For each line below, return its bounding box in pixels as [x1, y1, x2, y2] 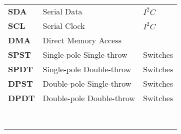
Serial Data [42, 5, 82, 17]
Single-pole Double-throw [42, 63, 131, 75]
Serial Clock [42, 20, 85, 31]
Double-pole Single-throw [42, 78, 131, 89]
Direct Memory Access [42, 34, 121, 46]
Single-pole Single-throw [42, 49, 127, 60]
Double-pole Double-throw [42, 92, 135, 104]
